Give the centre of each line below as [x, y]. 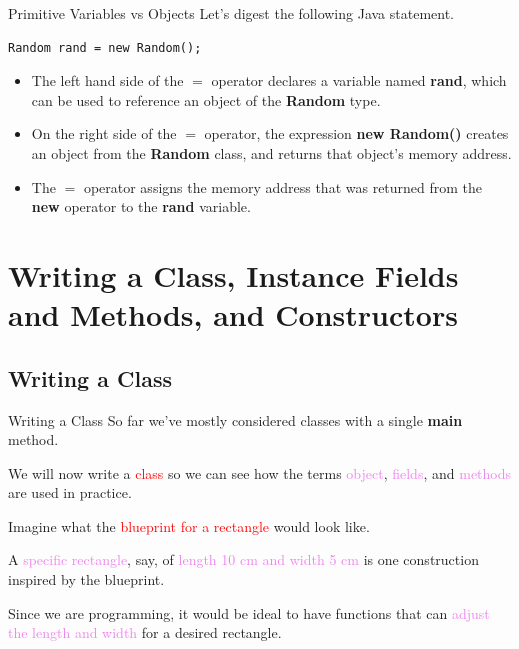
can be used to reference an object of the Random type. [206, 99]
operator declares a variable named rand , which [359, 80]
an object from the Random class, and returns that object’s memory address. [271, 152]
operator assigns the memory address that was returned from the [283, 186]
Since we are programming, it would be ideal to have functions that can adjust [249, 612]
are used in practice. [70, 492]
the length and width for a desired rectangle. [145, 632]
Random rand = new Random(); [105, 47]
